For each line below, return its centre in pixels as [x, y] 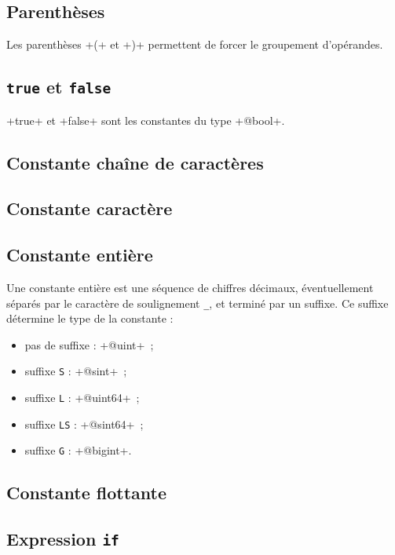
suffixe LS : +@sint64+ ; [84, 424]
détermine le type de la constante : [90, 318]
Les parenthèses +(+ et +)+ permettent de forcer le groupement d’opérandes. [195, 44]
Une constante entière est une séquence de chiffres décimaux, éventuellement [190, 287]
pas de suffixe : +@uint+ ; [89, 344]
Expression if [63, 539]
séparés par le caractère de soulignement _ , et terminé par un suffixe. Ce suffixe [197, 303]
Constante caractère [90, 208]
